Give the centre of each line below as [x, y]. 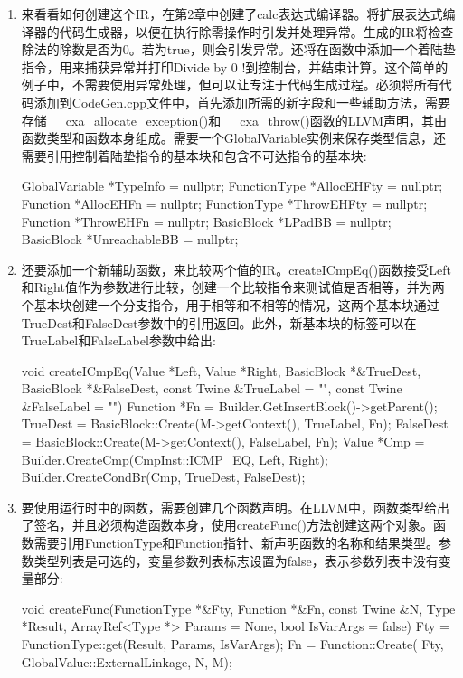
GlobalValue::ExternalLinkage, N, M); [127, 661]
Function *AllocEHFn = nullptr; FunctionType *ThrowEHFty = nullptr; [224, 203]
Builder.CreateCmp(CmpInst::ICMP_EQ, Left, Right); [175, 459]
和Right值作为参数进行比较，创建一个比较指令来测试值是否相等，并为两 [233, 287]
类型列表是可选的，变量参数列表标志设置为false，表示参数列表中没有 [236, 560]
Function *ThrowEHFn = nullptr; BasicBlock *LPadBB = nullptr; [206, 221]
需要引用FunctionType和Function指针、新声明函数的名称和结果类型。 [236, 543]
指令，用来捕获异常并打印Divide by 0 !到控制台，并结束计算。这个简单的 [235, 66]
